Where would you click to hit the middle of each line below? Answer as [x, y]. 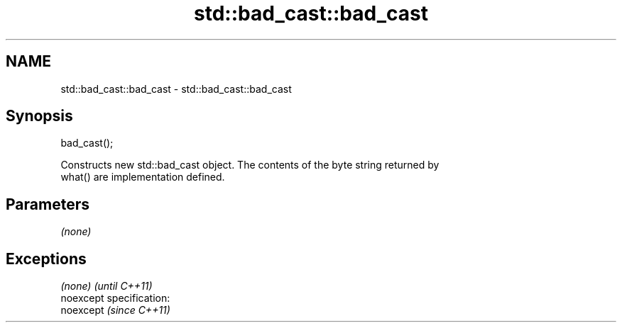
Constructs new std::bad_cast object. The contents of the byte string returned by [250, 165]
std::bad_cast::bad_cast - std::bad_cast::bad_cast [176, 89]
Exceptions [46, 259]
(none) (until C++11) [107, 286]
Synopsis [39, 116]
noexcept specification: [115, 298]
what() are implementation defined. [143, 177]
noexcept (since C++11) [115, 310]
